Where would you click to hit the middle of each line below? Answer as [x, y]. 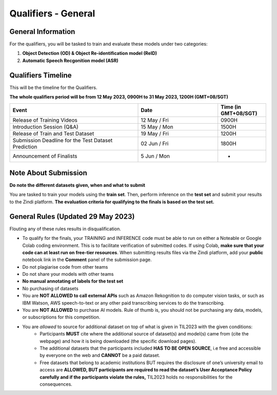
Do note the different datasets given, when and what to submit [77, 185]
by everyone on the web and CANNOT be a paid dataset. [100, 355]
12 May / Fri [155, 120]
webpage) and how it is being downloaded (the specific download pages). [118, 341]
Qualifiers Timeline [41, 75]
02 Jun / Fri [155, 143]
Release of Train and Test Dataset [53, 134]
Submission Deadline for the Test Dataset [63, 140]
